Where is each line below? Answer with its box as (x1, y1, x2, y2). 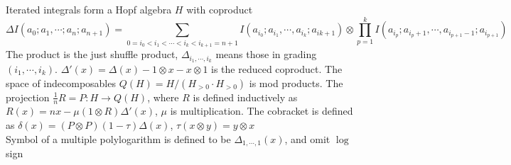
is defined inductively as (193, 89, 298, 104)
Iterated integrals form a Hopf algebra (6, 2, 172, 16)
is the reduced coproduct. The (211, 61, 343, 76)
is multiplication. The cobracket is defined (170, 103, 353, 118)
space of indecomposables (6, 75, 116, 90)
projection (6, 89, 50, 104)
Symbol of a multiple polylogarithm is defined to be (6, 131, 231, 146)
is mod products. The (249, 75, 343, 90)
